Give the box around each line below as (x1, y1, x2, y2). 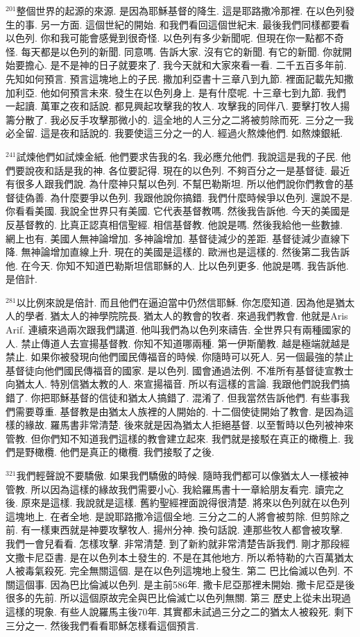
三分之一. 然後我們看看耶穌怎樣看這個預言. (6, 618, 199, 632)
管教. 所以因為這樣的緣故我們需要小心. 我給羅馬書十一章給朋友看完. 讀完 (6, 481, 334, 496)
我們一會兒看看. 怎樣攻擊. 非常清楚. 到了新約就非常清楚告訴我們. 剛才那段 (6, 536, 341, 550)
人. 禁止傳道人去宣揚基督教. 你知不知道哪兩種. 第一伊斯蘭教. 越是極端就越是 (6, 336, 350, 350)
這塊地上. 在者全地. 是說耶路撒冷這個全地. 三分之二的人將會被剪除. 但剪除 (6, 508, 341, 523)
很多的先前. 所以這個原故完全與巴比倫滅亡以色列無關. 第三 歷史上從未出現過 (6, 590, 351, 605)
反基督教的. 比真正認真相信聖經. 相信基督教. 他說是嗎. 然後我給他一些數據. (6, 217, 343, 231)
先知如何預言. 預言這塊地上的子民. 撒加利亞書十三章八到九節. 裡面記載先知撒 (6, 71, 354, 85)
